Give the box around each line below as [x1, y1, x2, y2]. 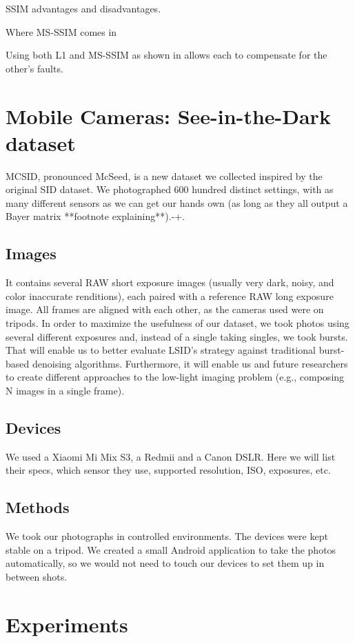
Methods [6, 496, 70, 518]
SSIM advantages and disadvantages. [6, 1, 161, 15]
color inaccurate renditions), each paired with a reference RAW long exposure [6, 288, 334, 303]
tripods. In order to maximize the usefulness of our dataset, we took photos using [6, 316, 349, 330]
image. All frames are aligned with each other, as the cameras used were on [6, 302, 324, 317]
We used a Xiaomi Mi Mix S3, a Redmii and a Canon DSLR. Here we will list [6, 449, 336, 463]
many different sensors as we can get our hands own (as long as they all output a [6, 195, 348, 210]
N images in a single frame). [6, 383, 125, 398]
